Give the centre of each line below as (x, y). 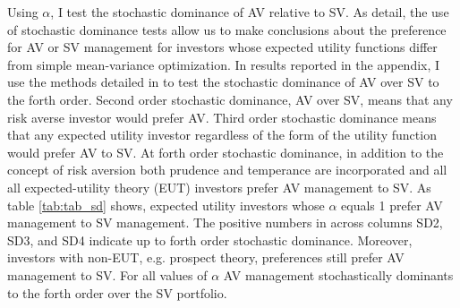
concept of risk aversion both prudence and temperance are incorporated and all (227, 170)
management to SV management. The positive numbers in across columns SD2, (225, 222)
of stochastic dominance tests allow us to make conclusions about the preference (227, 29)
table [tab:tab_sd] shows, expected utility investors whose (166, 205)
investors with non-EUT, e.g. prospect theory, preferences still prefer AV (206, 257)
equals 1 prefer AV (392, 205)
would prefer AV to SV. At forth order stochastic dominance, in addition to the (226, 152)
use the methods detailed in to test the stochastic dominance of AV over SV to (223, 82)
